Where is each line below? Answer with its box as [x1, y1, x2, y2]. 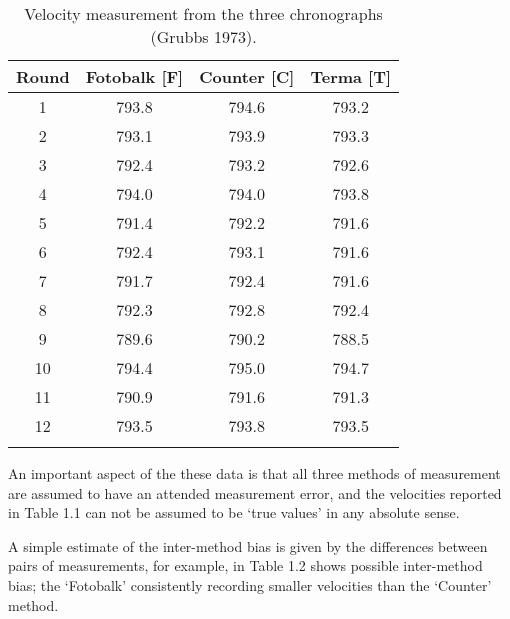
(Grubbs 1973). [150, 25, 257, 48]
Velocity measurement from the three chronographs [24, 2, 383, 25]
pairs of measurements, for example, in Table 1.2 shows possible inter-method [8, 555, 483, 576]
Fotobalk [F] [85, 65, 184, 88]
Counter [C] [199, 65, 295, 88]
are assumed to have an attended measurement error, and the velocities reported [8, 482, 502, 503]
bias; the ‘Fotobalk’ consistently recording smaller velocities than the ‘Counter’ [8, 574, 492, 595]
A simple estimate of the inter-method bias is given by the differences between [8, 535, 488, 556]
